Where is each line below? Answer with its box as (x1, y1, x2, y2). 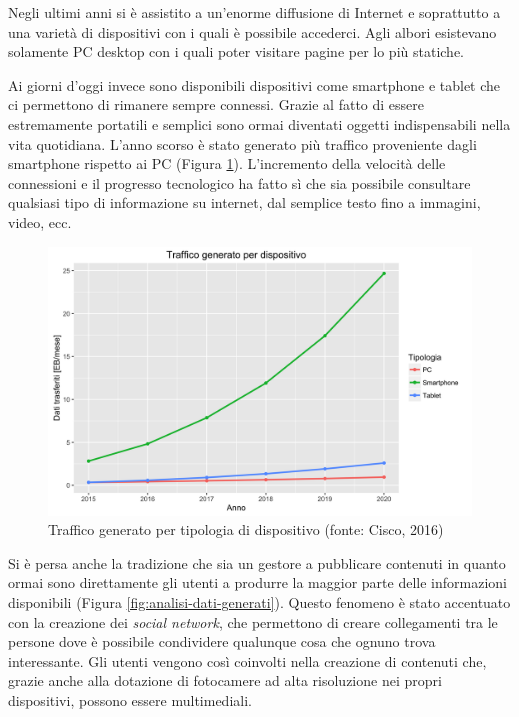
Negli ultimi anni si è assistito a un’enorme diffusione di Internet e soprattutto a (8, 2, 501, 22)
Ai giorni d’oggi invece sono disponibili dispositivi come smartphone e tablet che (8, 74, 501, 95)
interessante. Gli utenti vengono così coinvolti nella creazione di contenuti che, (8, 650, 487, 671)
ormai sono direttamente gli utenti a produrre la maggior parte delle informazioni (8, 572, 507, 593)
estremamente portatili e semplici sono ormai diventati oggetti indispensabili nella (8, 113, 511, 134)
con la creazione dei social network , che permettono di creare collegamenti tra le (8, 611, 498, 632)
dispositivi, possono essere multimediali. (8, 690, 252, 711)
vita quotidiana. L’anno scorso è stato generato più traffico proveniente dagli (8, 133, 477, 154)
